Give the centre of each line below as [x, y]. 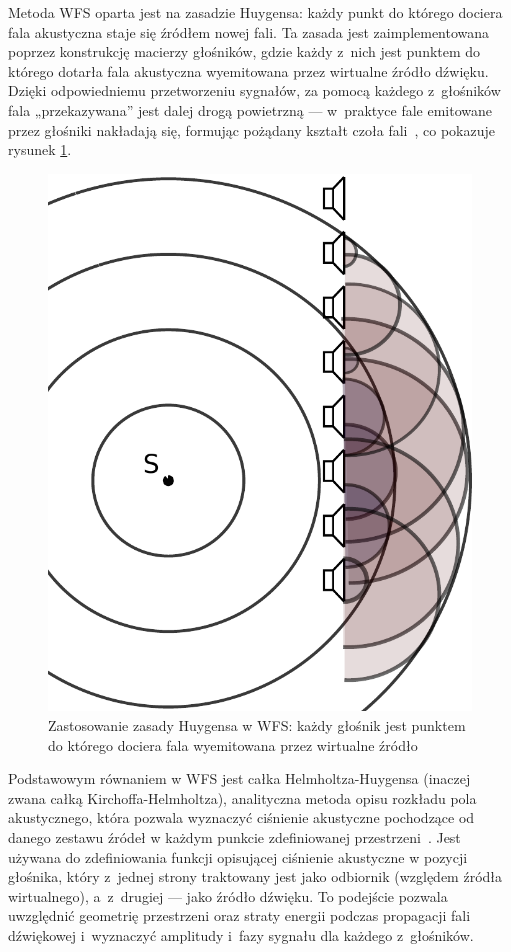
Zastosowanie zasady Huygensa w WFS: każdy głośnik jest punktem [257, 724]
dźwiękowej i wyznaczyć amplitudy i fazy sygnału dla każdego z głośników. [241, 934]
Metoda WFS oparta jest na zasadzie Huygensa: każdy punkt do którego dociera [255, 12]
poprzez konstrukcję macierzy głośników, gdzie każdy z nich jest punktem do [244, 51]
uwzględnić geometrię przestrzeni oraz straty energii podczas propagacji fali [239, 915]
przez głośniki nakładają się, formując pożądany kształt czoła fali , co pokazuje [251, 129]
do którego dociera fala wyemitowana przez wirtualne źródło [233, 744]
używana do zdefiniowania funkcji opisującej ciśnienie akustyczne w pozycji [238, 856]
